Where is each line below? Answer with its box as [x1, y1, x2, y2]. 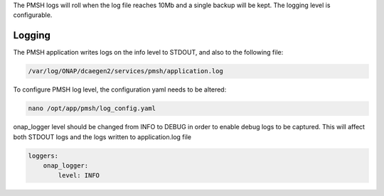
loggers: [28, 151, 59, 160]
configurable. [13, 11, 53, 19]
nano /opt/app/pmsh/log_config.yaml [28, 104, 156, 113]
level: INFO [58, 171, 100, 180]
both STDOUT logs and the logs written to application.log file [13, 132, 192, 141]
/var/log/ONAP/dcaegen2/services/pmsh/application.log [28, 67, 223, 75]
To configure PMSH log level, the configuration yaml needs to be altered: [13, 85, 227, 94]
